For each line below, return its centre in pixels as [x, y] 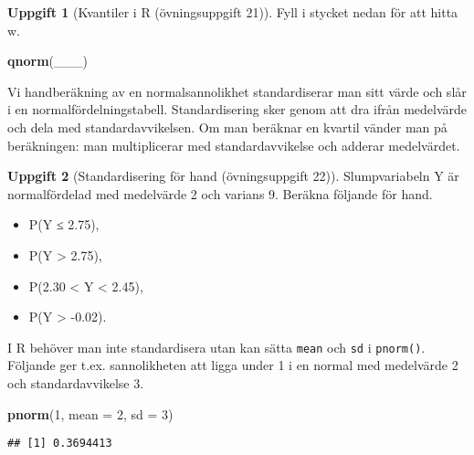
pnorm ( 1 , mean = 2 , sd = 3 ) [90, 413]
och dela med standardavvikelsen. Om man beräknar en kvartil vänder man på [227, 127]
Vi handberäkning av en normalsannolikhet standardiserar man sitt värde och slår [237, 91]
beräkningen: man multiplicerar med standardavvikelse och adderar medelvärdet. [234, 145]
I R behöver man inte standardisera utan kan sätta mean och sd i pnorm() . [216, 347]
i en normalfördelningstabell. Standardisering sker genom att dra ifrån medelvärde [237, 109]
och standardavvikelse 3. [76, 382]
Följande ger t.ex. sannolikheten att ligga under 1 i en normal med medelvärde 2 [233, 365]
